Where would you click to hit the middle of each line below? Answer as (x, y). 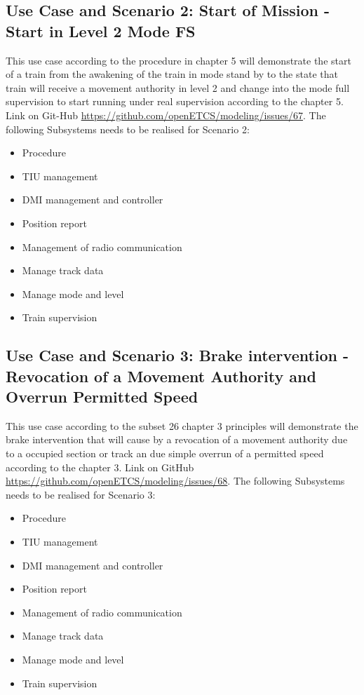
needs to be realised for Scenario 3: (81, 494)
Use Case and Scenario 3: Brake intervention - (177, 355)
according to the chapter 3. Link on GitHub (100, 467)
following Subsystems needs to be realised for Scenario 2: (128, 129)
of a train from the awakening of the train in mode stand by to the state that (172, 74)
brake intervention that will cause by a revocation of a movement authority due (177, 439)
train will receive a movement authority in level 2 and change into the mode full (178, 87)
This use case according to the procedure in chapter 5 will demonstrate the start (178, 60)
